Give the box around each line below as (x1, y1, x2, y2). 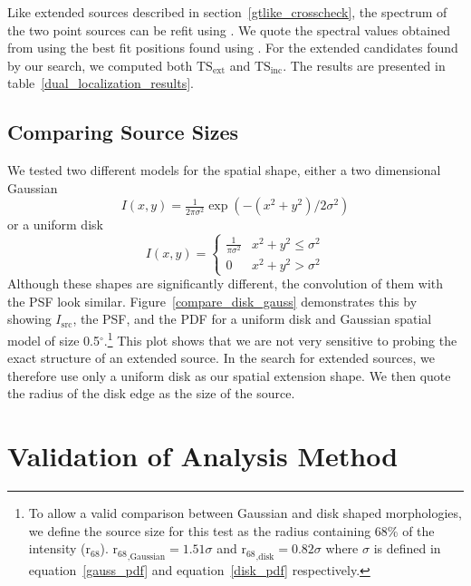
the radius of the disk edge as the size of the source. (7, 384, 295, 403)
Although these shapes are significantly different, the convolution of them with (7, 274, 444, 293)
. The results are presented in (283, 55, 446, 74)
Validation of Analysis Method (7, 437, 399, 474)
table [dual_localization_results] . (7, 73, 194, 93)
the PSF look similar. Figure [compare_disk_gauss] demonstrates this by (7, 291, 418, 310)
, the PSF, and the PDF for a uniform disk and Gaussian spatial (72, 309, 432, 328)
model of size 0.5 (7, 330, 100, 349)
